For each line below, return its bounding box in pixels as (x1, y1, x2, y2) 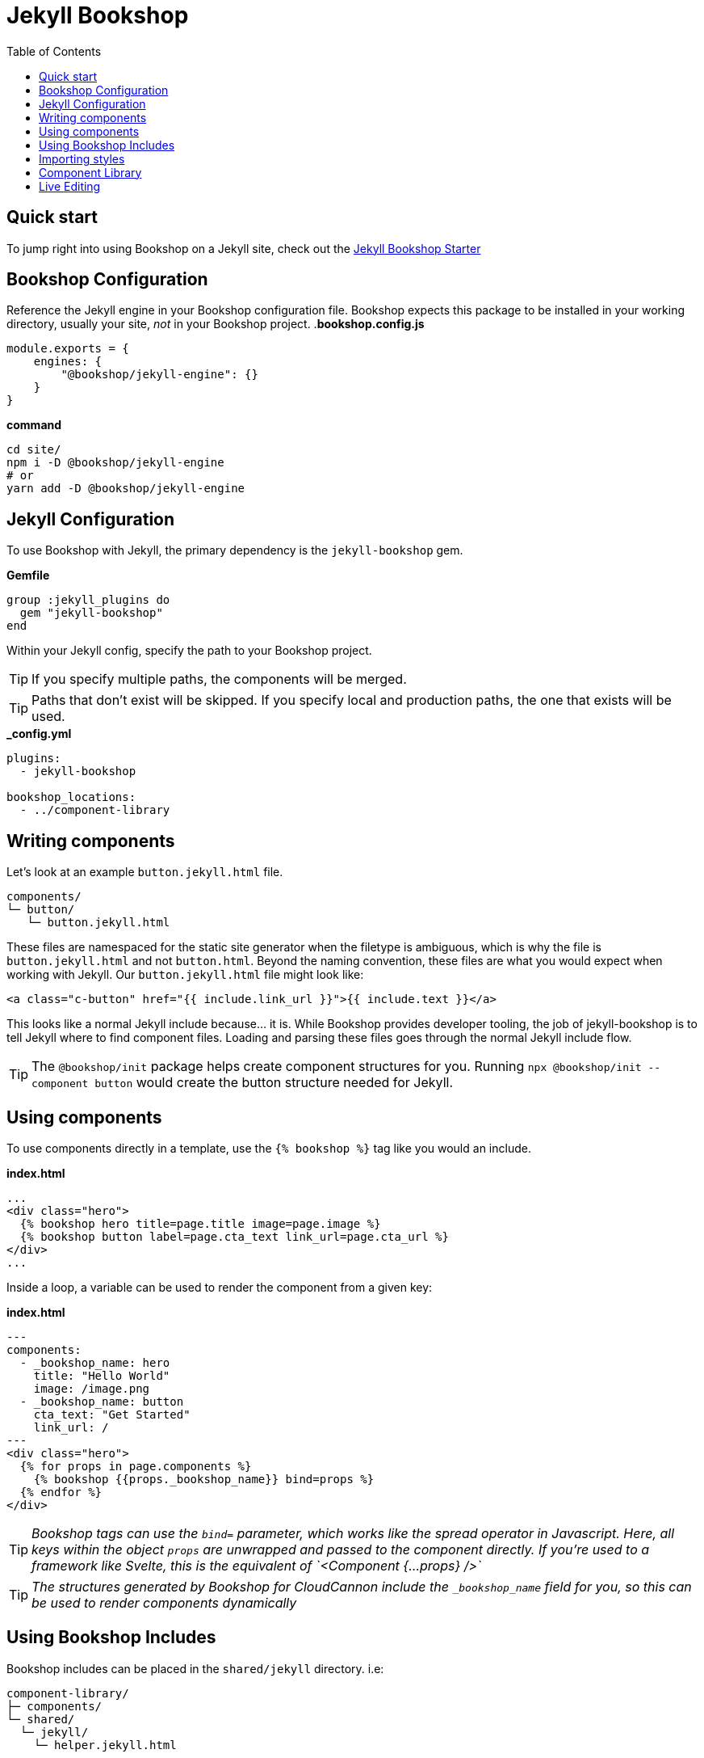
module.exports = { (6, 342, 129, 356)
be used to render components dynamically (31, 1594, 297, 1611)
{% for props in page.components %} (19, 1459, 252, 1473)
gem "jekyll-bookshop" (19, 606, 163, 620)
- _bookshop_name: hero (19, 1355, 170, 1369)
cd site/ (6, 443, 61, 457)
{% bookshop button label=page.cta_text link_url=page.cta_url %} (19, 1229, 449, 1243)
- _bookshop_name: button (19, 1394, 184, 1408)
